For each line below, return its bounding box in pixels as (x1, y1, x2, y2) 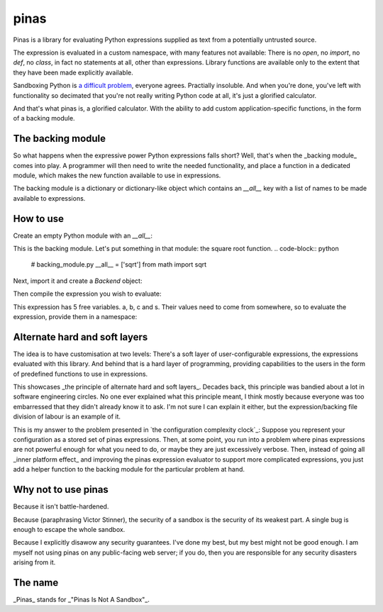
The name (13, 577, 59, 589)
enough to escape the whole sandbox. (13, 525, 126, 533)
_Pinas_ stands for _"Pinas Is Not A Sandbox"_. (13, 595, 150, 603)
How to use (13, 213, 64, 225)
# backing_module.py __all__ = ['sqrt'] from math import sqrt (30, 260, 207, 269)
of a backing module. (13, 114, 75, 123)
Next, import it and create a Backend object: (13, 277, 143, 285)
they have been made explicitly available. (13, 68, 134, 77)
